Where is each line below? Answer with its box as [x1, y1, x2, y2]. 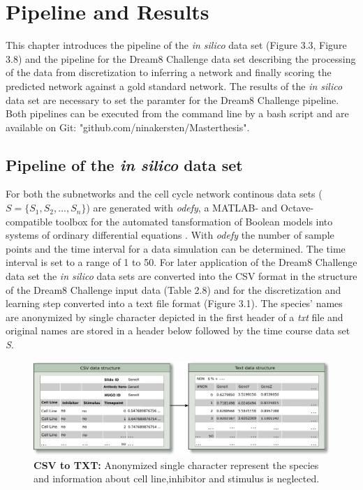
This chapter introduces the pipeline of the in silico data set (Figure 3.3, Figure [6, 38, 347, 52]
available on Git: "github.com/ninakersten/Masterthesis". [6, 119, 250, 134]
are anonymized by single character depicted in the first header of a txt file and [6, 309, 343, 324]
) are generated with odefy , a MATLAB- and [86, 200, 278, 215]
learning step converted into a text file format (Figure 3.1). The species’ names [6, 296, 343, 311]
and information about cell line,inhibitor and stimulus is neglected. [34, 471, 320, 486]
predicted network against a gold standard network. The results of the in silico [6, 78, 343, 93]
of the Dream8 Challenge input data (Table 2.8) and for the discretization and [6, 282, 341, 297]
